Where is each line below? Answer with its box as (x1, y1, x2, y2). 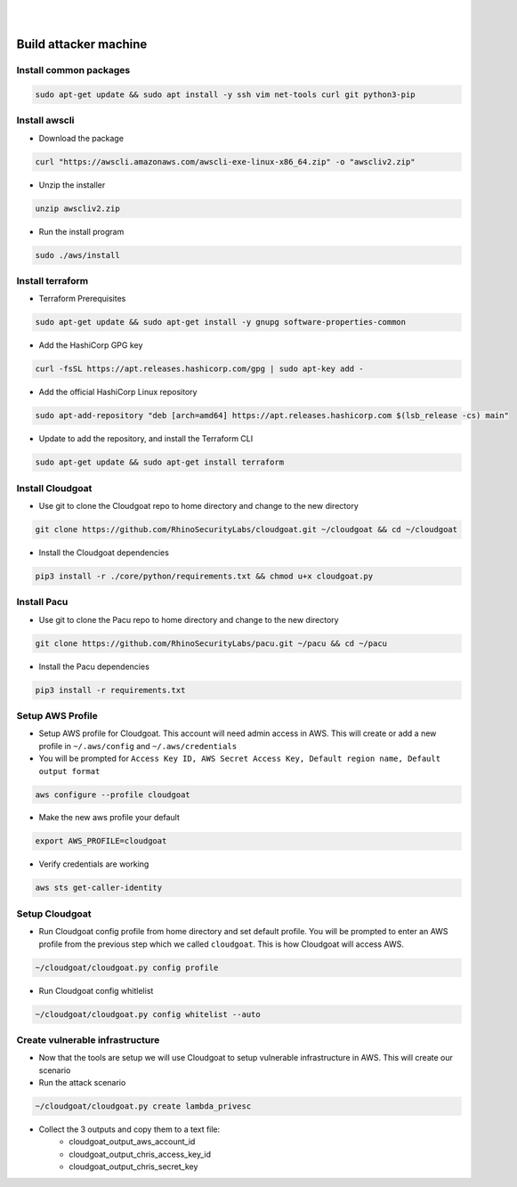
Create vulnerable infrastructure (16, 1033, 160, 1046)
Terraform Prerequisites (38, 294, 126, 304)
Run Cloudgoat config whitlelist (38, 985, 154, 996)
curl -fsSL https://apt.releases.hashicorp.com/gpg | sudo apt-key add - (35, 364, 364, 374)
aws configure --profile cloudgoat (35, 789, 190, 800)
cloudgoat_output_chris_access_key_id (69, 1149, 211, 1159)
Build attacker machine (16, 36, 148, 52)
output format (38, 766, 101, 776)
